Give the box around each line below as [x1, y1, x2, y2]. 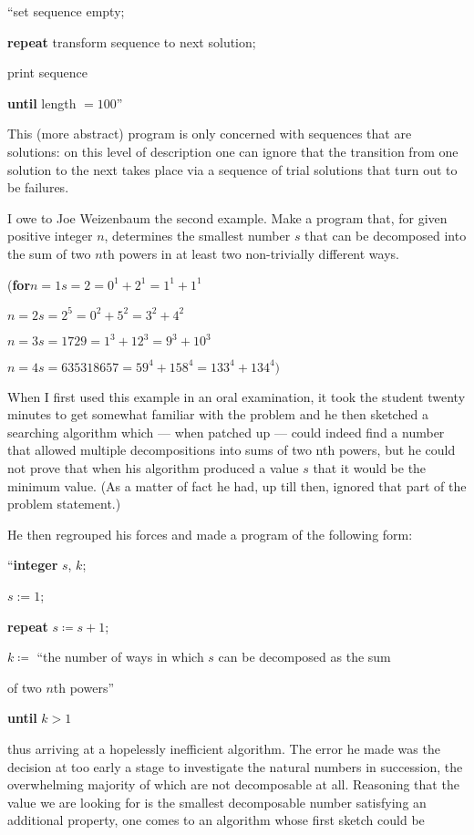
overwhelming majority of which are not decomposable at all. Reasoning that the [7, 775, 459, 794]
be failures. [7, 178, 69, 197]
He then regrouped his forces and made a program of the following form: [7, 524, 413, 543]
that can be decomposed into [304, 226, 467, 245]
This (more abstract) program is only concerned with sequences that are [7, 124, 412, 143]
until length [7, 93, 77, 112]
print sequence [7, 63, 88, 82]
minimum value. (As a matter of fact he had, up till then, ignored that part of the [7, 476, 467, 495]
